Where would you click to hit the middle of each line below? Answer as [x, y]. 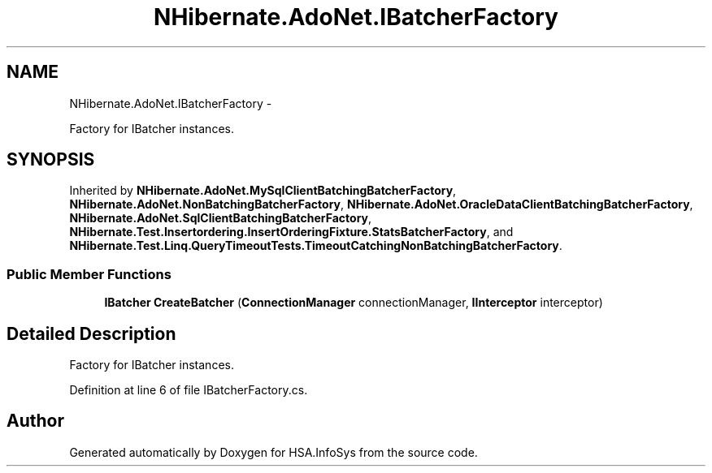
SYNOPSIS [51, 160]
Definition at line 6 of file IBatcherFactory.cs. [189, 390]
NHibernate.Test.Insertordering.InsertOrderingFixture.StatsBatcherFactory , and [291, 232]
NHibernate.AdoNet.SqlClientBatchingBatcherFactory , [221, 218]
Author [35, 421]
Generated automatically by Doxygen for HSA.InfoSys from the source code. [274, 452]
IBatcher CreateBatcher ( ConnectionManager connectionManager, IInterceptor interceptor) [354, 303]
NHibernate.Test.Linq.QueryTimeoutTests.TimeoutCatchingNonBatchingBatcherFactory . [316, 246]
